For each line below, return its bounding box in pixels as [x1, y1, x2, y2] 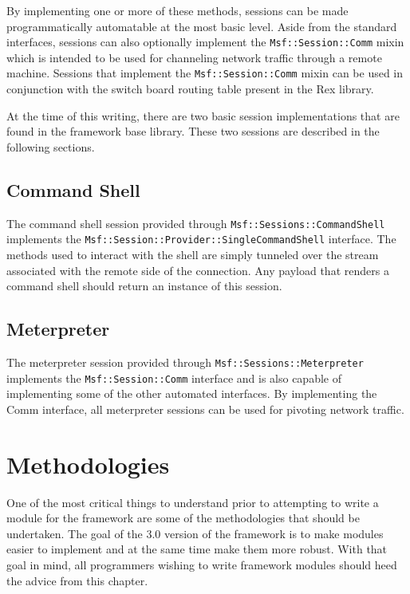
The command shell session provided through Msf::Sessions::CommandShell [6, 214, 385, 231]
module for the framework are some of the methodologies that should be [6, 509, 360, 526]
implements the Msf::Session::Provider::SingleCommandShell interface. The [6, 230, 396, 247]
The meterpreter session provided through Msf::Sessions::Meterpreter [6, 353, 364, 370]
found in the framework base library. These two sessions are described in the [6, 123, 380, 140]
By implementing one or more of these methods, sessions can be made [6, 2, 349, 18]
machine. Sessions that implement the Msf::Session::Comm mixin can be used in [6, 65, 404, 81]
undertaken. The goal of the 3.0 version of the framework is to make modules [6, 525, 384, 541]
